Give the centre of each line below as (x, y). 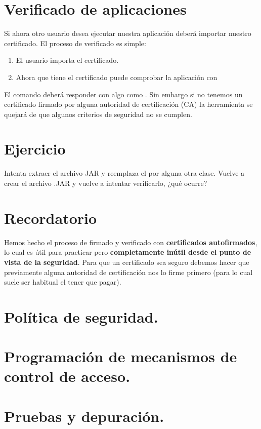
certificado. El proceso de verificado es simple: (75, 43)
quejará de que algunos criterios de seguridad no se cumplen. (98, 114)
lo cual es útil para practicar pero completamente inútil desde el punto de (128, 252)
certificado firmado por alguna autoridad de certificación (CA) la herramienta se (128, 104)
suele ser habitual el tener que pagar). (63, 282)
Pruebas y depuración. (84, 416)
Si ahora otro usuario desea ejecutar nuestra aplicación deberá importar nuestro (128, 33)
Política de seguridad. (81, 316)
